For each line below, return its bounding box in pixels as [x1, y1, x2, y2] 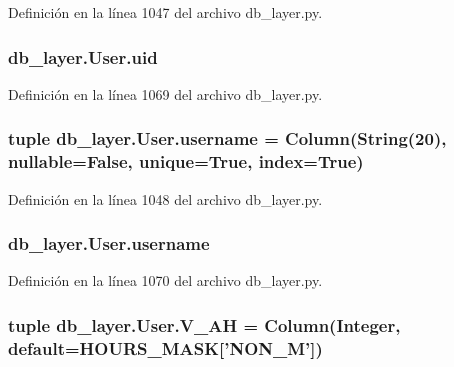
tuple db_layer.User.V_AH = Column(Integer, [8, 312, 401, 337]
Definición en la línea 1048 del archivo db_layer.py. [8, 188, 323, 209]
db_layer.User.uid [8, 44, 158, 69]
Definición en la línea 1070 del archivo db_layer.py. [8, 270, 323, 291]
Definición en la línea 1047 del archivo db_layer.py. [8, 2, 323, 22]
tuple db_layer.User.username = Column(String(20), [8, 126, 447, 151]
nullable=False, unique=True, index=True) [8, 149, 364, 174]
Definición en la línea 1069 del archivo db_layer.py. [8, 83, 323, 104]
